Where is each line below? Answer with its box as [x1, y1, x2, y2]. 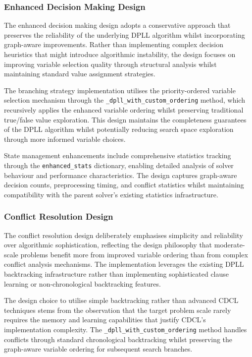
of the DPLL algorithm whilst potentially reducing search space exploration [4, 124, 234, 134]
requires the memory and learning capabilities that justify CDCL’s [4, 314, 206, 325]
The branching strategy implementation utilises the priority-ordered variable [4, 85, 236, 95]
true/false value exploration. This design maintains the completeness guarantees [4, 114, 247, 124]
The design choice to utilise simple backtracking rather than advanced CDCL [4, 295, 239, 305]
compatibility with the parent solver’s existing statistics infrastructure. [4, 189, 218, 199]
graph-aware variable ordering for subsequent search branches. [4, 344, 193, 354]
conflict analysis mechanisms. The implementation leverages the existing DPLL [4, 259, 244, 269]
